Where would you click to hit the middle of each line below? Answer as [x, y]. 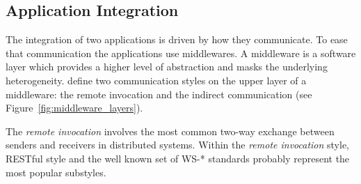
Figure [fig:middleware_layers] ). [74, 108]
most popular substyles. [56, 172]
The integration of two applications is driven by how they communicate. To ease [177, 39]
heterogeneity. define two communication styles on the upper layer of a [156, 80]
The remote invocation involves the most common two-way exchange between [170, 131]
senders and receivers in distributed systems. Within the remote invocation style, [177, 145]
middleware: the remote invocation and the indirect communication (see [159, 94]
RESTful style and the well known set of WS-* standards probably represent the [178, 158]
